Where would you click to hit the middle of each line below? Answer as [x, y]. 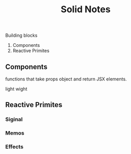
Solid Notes [86, 9]
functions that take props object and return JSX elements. [66, 79]
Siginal [14, 119]
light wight [16, 89]
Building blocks [21, 35]
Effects [15, 147]
